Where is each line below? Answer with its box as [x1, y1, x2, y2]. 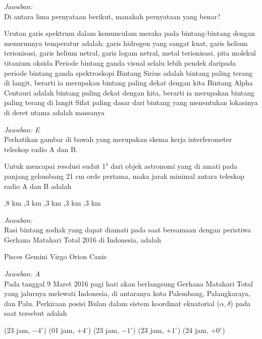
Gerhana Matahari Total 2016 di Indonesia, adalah [4, 234, 162, 245]
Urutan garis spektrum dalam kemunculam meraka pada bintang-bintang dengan [4, 28, 255, 38]
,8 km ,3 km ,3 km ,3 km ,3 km [4, 198, 101, 208]
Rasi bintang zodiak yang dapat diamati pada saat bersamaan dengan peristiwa [4, 224, 251, 235]
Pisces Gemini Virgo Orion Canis [4, 251, 107, 262]
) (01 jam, [43, 325, 75, 335]
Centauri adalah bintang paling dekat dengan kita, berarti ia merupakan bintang [4, 87, 255, 98]
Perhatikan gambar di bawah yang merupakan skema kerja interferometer [4, 134, 232, 144]
